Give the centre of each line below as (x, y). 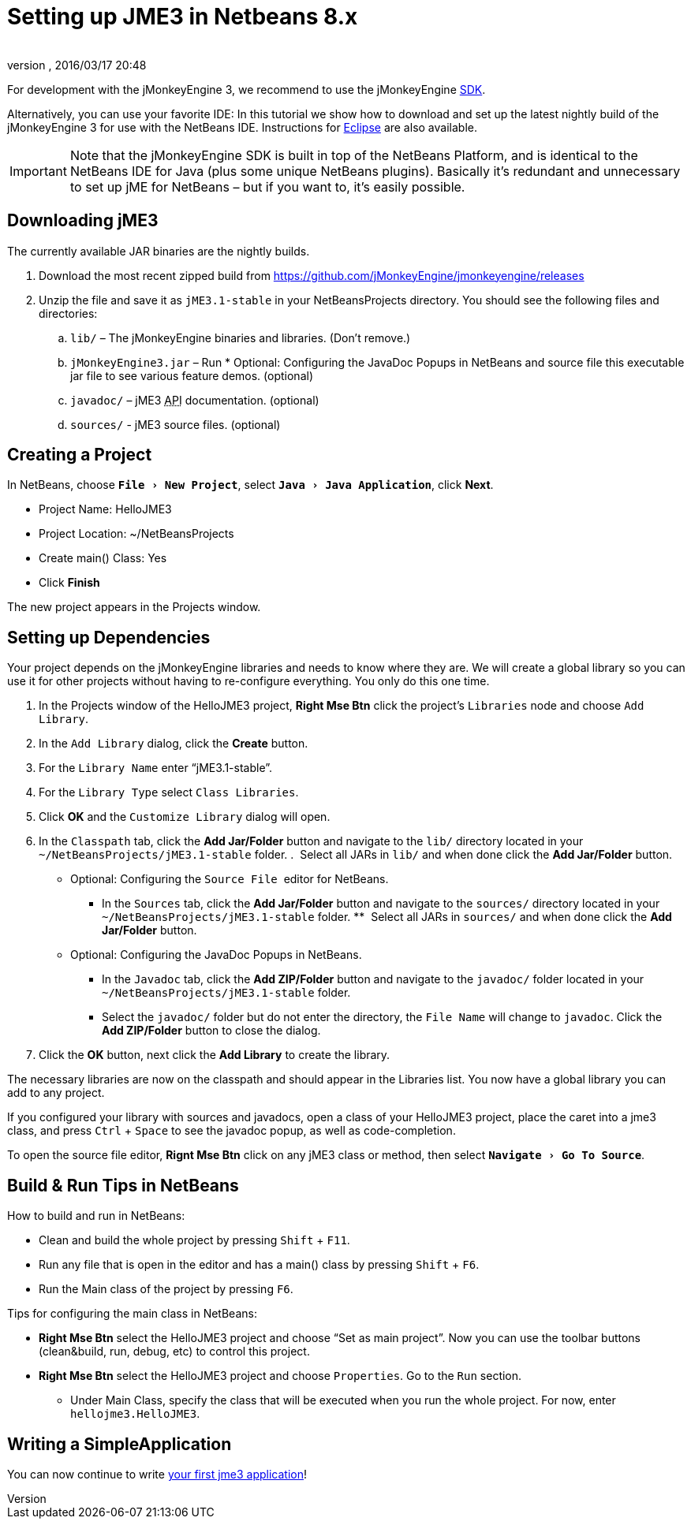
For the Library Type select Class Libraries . (169, 792)
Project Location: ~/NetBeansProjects (136, 534)
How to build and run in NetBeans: (96, 1216)
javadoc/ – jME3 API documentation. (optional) (195, 400)
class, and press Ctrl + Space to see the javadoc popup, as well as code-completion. (232, 1131)
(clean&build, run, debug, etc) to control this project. (174, 1352)
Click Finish (69, 583)
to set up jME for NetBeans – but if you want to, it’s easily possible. (267, 186)
